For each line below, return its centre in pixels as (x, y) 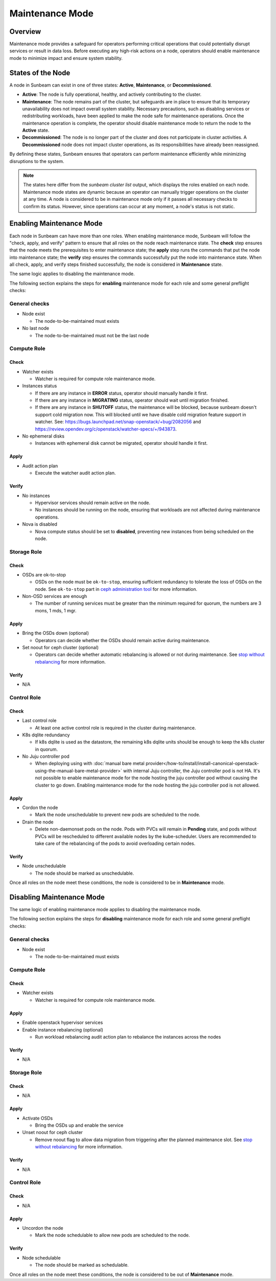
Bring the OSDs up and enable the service (79, 1125)
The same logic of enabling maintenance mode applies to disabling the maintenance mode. (105, 910)
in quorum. (47, 749)
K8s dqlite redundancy (46, 735)
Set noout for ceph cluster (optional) (61, 648)
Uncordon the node (43, 1228)
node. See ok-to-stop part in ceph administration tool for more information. (116, 589)
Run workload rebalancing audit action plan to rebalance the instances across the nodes (128, 1037)
